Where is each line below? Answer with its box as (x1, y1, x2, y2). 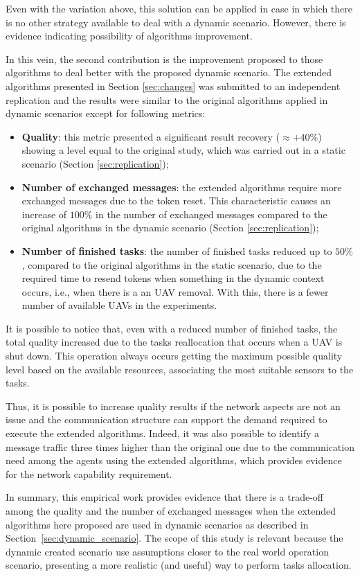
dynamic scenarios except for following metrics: (6, 106, 206, 121)
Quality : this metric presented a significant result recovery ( (21, 129, 280, 143)
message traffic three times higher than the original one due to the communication (6, 439, 354, 454)
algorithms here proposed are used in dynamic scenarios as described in (6, 517, 309, 531)
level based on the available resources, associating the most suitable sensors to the (6, 362, 354, 376)
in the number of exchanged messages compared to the (96, 206, 327, 221)
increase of (21, 206, 67, 221)
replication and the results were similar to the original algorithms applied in (6, 92, 328, 107)
